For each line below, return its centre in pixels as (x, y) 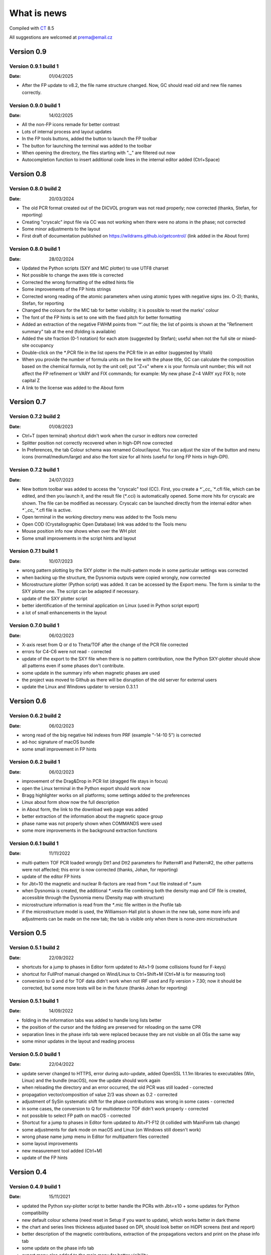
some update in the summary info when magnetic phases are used (91, 673)
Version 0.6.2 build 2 (35, 716)
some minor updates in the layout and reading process (78, 1041)
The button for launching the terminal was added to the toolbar (87, 146)
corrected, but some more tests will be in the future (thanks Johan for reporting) (105, 988)
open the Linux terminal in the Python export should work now (86, 788)
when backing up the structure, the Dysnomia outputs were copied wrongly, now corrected (116, 577)
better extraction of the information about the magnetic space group (92, 816)
